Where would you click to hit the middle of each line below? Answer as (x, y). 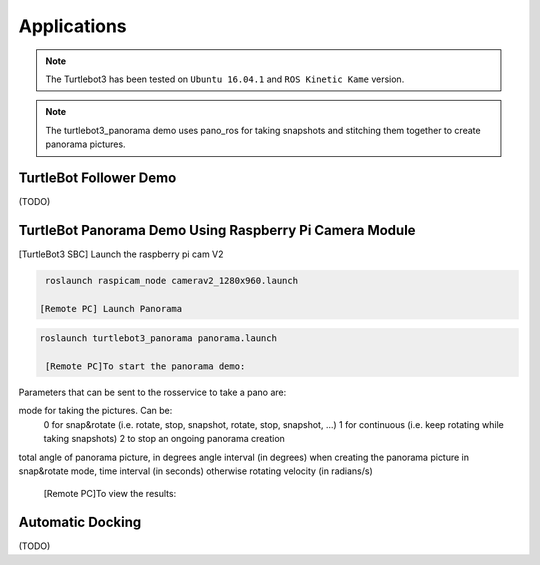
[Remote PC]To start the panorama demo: (145, 366)
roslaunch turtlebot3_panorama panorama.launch (158, 338)
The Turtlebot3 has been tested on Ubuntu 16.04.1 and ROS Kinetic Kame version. (225, 79)
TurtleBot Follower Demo (97, 177)
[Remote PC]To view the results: (110, 494)
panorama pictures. (85, 144)
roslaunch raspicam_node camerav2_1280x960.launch (172, 280)
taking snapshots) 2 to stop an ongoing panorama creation (164, 439)
